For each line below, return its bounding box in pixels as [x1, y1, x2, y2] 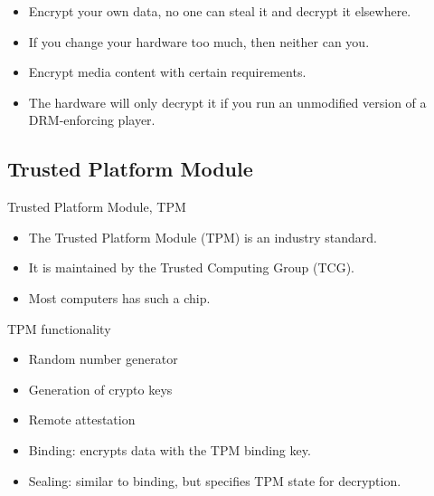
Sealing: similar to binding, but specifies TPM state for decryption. [28, 471, 401, 490]
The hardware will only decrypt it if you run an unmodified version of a [28, 92, 427, 111]
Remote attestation [28, 410, 136, 429]
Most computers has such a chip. [28, 288, 211, 307]
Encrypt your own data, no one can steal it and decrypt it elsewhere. [28, 2, 411, 20]
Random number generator [28, 349, 178, 368]
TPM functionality [7, 319, 111, 338]
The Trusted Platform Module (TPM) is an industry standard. [28, 227, 377, 246]
